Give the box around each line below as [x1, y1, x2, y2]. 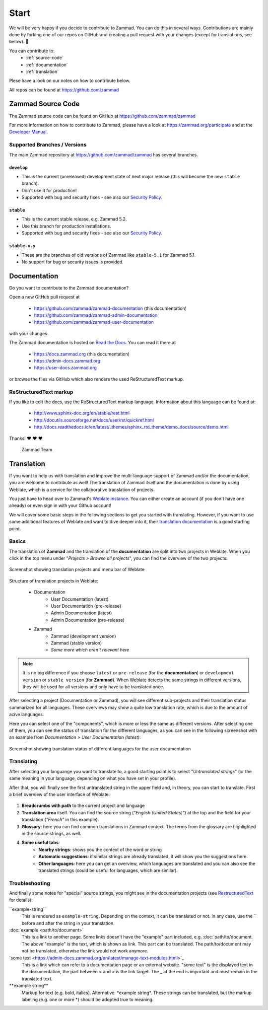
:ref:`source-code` [26, 55, 64, 61]
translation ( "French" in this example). [21, 817, 99, 823]
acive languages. [9, 712, 44, 718]
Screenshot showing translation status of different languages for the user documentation [9, 745, 191, 752]
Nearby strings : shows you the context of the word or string [38, 847, 162, 853]
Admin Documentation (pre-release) [51, 617, 125, 623]
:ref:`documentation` [26, 62, 68, 68]
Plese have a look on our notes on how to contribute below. [9, 77, 131, 84]
